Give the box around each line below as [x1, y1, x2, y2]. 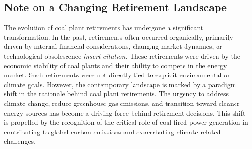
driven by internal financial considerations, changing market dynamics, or [4, 41, 222, 51]
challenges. [4, 136, 36, 146]
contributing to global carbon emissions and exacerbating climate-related [4, 126, 221, 136]
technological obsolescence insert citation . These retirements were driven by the [4, 50, 240, 60]
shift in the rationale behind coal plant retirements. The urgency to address [4, 89, 229, 99]
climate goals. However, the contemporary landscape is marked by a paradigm [4, 79, 236, 89]
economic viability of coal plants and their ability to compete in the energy [4, 60, 227, 70]
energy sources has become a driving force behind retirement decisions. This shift [4, 107, 246, 118]
